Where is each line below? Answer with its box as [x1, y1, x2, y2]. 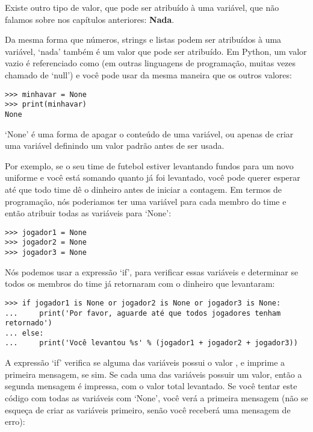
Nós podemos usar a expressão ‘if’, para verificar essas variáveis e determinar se [5, 265, 299, 278]
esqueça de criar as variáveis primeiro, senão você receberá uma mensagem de [5, 403, 291, 416]
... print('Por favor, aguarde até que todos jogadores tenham [5, 308, 281, 318]
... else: [5, 328, 44, 337]
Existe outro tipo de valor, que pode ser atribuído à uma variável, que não [5, 1, 279, 13]
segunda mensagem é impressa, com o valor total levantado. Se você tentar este [5, 380, 297, 392]
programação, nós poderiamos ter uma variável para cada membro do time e [5, 195, 287, 207]
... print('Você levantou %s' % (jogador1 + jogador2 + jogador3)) [5, 339, 298, 348]
